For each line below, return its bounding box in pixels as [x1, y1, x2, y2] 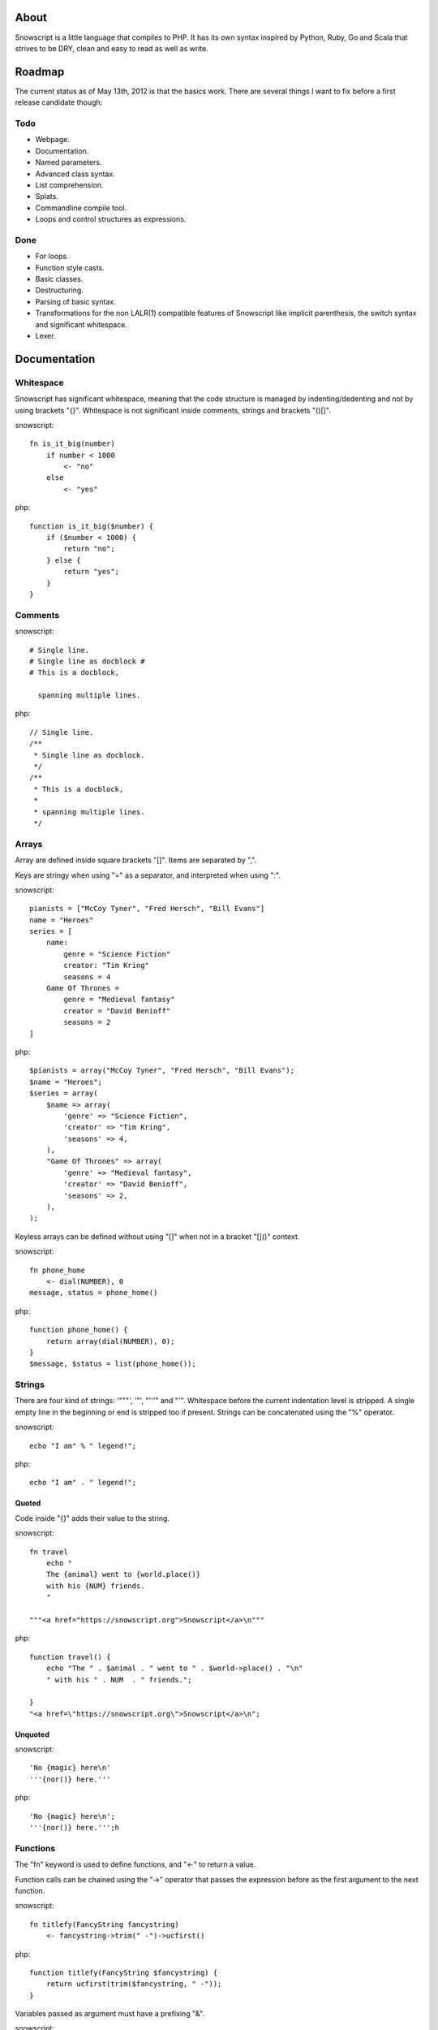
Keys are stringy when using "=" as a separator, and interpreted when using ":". [15, 870, 281, 880]
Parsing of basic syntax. [35, 296, 117, 306]
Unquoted [15, 1730, 50, 1739]
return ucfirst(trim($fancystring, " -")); [45, 1980, 222, 1989]
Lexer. [35, 330, 56, 340]
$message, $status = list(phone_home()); [29, 1359, 196, 1368]
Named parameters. [35, 158, 102, 167]
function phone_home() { [29, 1325, 128, 1335]
